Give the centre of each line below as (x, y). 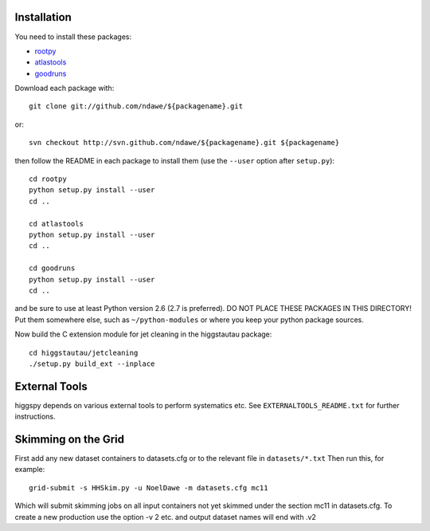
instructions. (35, 417)
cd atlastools (56, 224)
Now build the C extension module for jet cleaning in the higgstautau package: (143, 334)
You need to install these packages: (73, 37)
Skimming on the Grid (70, 439)
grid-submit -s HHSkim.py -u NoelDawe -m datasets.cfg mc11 (149, 488)
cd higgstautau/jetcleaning (84, 352)
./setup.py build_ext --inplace (92, 364)
